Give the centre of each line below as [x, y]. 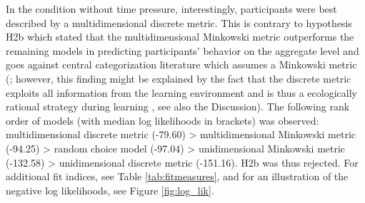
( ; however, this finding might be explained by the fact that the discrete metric [179, 78]
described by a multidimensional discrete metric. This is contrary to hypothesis [179, 22]
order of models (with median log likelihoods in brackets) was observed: [162, 120]
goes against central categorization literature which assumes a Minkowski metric [181, 64]
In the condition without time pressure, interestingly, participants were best [171, 9]
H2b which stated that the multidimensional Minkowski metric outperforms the [180, 37]
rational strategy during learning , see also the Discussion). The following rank [178, 106]
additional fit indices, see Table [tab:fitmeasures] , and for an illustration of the [177, 176]
